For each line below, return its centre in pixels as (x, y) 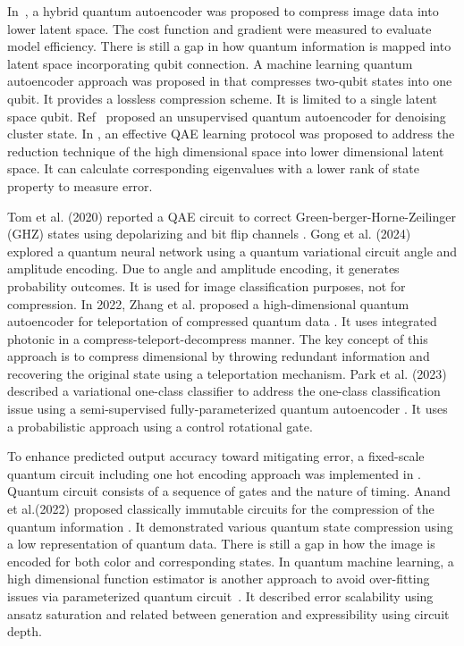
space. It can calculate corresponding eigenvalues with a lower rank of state (213, 168)
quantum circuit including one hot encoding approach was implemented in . (214, 473)
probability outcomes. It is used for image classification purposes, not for (207, 285)
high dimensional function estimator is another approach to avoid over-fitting (219, 579)
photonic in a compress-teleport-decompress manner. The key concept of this (218, 338)
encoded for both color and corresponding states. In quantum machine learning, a (231, 561)
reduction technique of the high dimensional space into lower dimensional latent (226, 151)
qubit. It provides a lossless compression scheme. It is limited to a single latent (223, 98)
